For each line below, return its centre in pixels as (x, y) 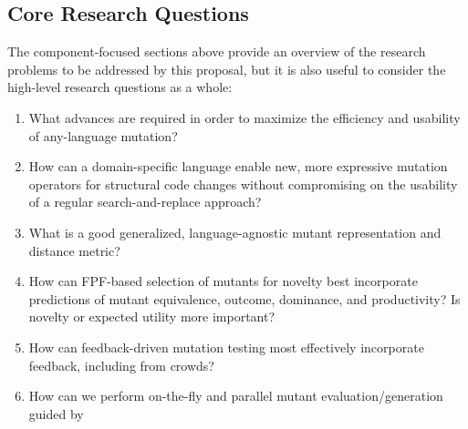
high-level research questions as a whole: (120, 87)
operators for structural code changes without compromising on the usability (243, 184)
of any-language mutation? (103, 135)
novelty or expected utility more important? (152, 317)
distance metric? (74, 250)
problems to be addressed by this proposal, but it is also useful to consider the (227, 69)
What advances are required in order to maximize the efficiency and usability (244, 117)
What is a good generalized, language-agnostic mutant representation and (235, 232)
